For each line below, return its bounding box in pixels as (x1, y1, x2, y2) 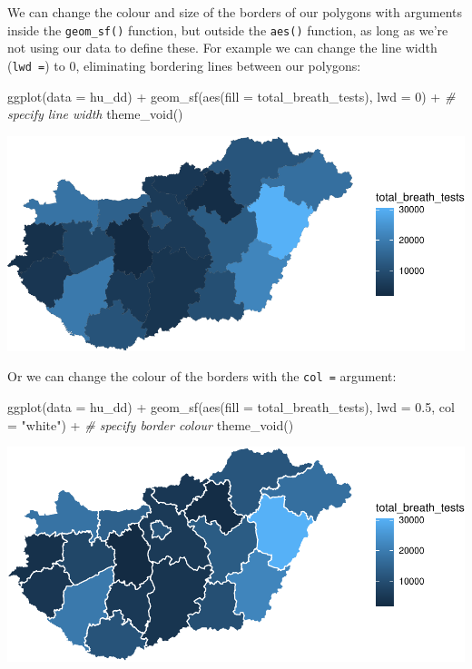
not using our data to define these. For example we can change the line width (7, 38, 438, 57)
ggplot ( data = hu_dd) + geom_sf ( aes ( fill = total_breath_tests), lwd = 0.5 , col (7, 397, 455, 416)
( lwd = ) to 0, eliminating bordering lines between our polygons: (7, 55, 361, 74)
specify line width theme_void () (7, 104, 183, 123)
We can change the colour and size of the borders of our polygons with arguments (7, 3, 463, 21)
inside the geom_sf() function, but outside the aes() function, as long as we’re (7, 20, 448, 39)
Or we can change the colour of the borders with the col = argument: (7, 367, 397, 386)
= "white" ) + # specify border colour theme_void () (7, 415, 294, 434)
